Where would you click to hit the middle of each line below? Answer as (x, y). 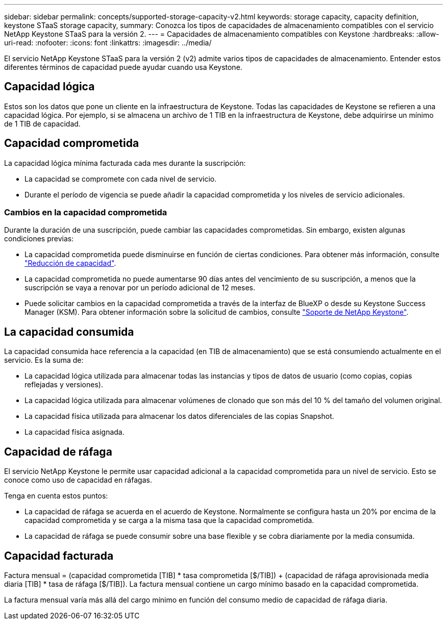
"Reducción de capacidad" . (70, 263)
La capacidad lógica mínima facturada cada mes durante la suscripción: (125, 163)
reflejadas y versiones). (64, 385)
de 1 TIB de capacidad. (42, 123)
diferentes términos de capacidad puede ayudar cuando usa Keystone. (123, 67)
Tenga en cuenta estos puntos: (56, 496)
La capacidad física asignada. (74, 432)
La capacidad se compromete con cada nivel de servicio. (121, 179)
